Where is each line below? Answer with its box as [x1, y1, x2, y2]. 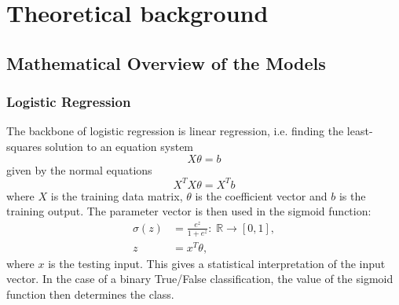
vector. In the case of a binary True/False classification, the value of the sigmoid [6, 270, 394, 287]
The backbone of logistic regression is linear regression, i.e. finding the [6, 123, 344, 139]
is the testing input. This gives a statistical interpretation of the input [48, 255, 386, 271]
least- [346, 123, 373, 139]
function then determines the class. [6, 286, 174, 303]
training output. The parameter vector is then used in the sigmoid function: [6, 203, 372, 219]
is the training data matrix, [50, 187, 183, 204]
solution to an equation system [45, 138, 194, 154]
